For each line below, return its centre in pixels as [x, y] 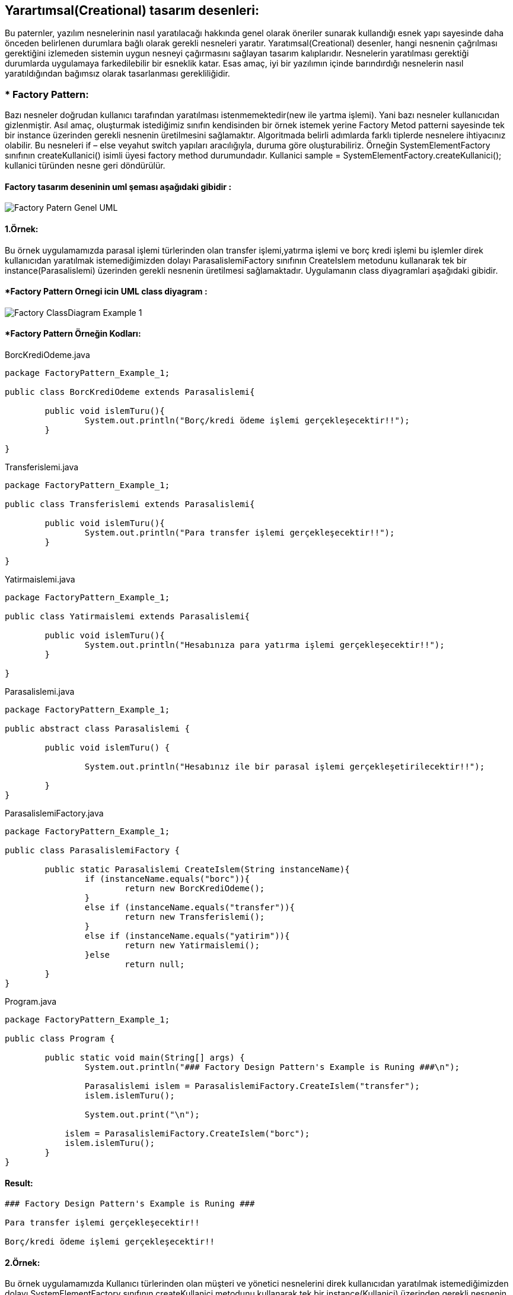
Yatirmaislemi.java [40, 580]
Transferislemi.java [42, 467]
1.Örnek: [22, 229]
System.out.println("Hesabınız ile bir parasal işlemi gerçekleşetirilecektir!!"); [285, 767]
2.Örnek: [23, 1262]
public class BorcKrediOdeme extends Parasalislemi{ [130, 392]
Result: [19, 1183]
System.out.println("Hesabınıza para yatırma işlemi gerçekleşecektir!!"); [265, 645]
